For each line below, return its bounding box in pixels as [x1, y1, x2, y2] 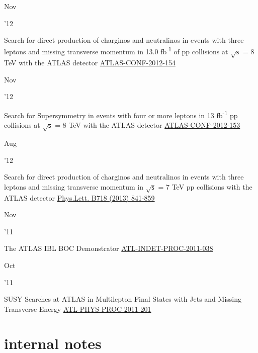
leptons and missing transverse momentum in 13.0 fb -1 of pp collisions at [4, 45, 228, 57]
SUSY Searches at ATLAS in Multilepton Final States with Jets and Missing [4, 294, 241, 304]
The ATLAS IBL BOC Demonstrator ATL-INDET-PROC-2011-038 [4, 243, 213, 253]
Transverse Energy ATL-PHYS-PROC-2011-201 [4, 303, 151, 314]
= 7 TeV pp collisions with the [158, 181, 252, 192]
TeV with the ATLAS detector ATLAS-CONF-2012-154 [4, 57, 176, 68]
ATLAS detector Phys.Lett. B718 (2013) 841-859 [4, 192, 155, 203]
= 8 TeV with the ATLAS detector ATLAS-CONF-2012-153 [55, 120, 240, 130]
